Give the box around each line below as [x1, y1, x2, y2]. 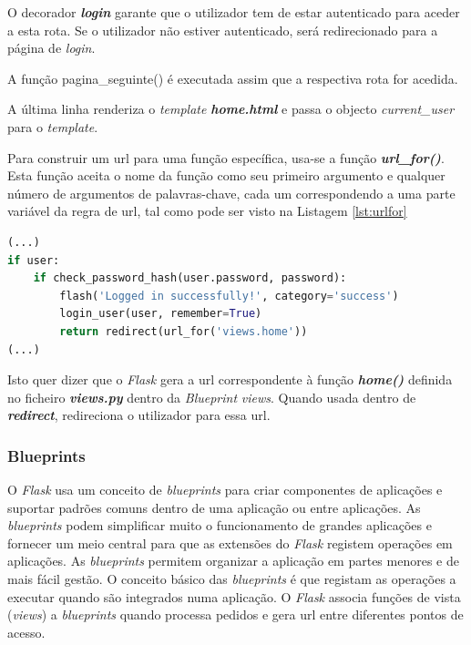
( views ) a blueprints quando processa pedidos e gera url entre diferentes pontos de [7, 605, 464, 624]
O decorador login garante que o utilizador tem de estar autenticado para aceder [7, 3, 460, 21]
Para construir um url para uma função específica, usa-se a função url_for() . [7, 148, 445, 167]
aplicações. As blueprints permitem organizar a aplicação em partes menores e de [7, 551, 459, 570]
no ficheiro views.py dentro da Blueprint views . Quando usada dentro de [7, 387, 416, 406]
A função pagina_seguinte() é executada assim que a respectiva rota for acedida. [7, 68, 458, 87]
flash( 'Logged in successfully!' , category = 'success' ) [59, 289, 399, 302]
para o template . [7, 117, 98, 136]
